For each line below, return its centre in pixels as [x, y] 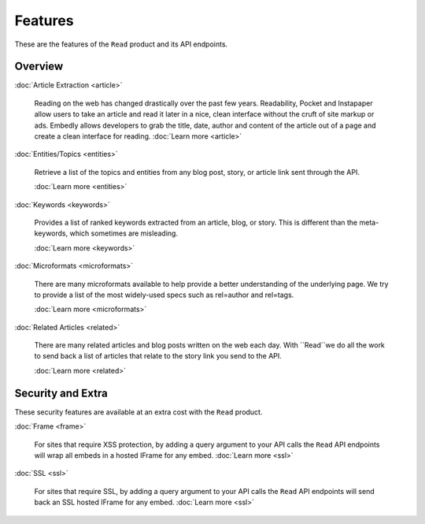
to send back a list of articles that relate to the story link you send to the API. [158, 356]
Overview [39, 67]
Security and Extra [61, 393]
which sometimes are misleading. [124, 233]
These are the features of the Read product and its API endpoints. [121, 44]
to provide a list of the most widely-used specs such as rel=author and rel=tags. [164, 295]
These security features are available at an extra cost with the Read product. [139, 412]
